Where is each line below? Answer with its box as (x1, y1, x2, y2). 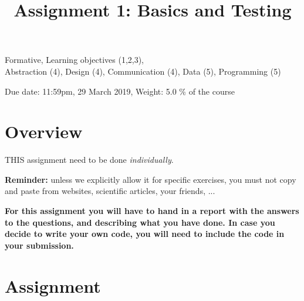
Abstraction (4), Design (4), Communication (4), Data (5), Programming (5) (5, 65, 281, 77)
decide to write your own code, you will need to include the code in (5, 228, 285, 240)
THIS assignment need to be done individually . (5, 153, 174, 166)
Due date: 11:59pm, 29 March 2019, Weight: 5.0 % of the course (5, 85, 235, 97)
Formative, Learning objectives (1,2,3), (5, 53, 144, 66)
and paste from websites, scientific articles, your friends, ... (5, 185, 215, 197)
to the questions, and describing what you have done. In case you (5, 216, 275, 228)
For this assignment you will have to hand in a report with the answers (5, 205, 299, 217)
